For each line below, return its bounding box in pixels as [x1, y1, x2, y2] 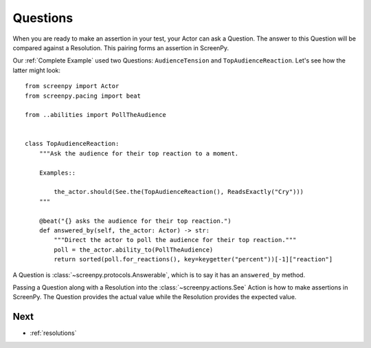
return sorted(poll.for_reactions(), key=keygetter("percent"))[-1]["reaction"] [54, 255, 333, 263]
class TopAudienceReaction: [25, 140, 120, 148]
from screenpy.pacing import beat [25, 91, 141, 100]
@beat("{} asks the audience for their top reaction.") [38, 217, 232, 225]
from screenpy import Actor [25, 83, 120, 90]
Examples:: [38, 168, 76, 177]
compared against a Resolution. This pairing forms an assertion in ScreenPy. [12, 43, 229, 52]
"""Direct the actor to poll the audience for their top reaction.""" [54, 236, 297, 244]
